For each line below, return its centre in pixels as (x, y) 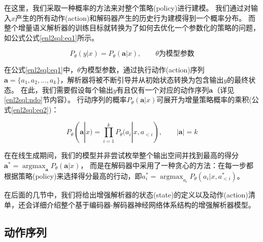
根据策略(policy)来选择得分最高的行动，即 (73, 175)
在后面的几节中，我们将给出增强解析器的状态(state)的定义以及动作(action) (126, 195)
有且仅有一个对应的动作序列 (163, 89)
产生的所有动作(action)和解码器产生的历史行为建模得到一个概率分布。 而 (135, 17)
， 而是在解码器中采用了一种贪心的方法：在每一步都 (167, 165)
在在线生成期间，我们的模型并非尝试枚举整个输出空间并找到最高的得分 (121, 155)
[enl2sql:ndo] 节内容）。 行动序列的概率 (65, 99)
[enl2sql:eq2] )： (35, 109)
